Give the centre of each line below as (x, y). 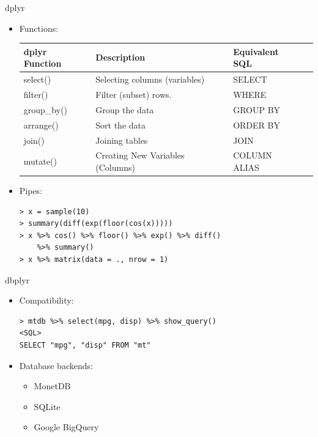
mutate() (40, 161)
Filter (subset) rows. (134, 94)
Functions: (39, 28)
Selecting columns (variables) (150, 79)
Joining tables (122, 140)
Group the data (125, 109)
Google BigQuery (66, 427)
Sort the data (121, 125)
